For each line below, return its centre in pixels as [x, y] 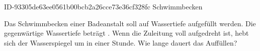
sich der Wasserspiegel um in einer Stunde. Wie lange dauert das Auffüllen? [121, 42]
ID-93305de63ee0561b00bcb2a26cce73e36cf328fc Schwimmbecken [103, 6]
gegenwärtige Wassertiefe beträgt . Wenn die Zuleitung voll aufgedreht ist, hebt [126, 33]
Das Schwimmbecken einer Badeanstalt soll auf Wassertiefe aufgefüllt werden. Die [130, 23]
